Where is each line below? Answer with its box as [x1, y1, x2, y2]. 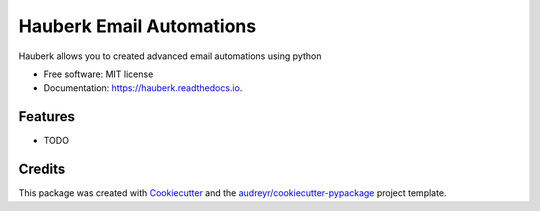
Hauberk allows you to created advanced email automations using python [18, 50, 322, 62]
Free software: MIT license [43, 68, 154, 80]
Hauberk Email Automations [18, 15, 257, 37]
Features [18, 108, 75, 125]
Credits [18, 161, 66, 178]
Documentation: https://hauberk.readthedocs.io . [43, 82, 243, 94]
